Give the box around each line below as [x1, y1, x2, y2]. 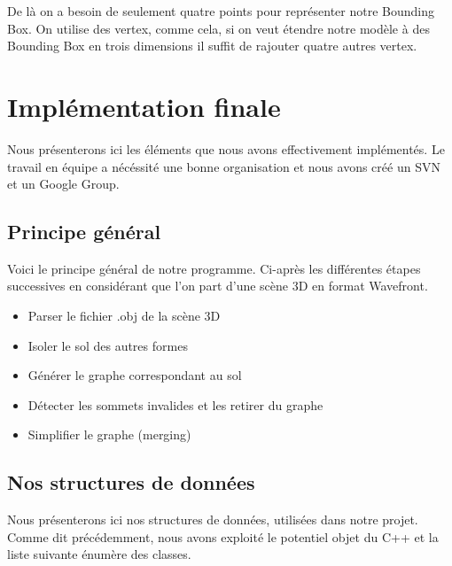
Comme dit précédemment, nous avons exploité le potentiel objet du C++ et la [7, 527, 439, 546]
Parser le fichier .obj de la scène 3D [27, 306, 221, 325]
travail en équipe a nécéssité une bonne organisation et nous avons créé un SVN [7, 157, 440, 175]
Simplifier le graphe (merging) [27, 425, 191, 444]
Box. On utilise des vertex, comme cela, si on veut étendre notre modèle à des [7, 19, 430, 37]
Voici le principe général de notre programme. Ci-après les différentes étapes [7, 259, 421, 277]
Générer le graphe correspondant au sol [27, 366, 242, 384]
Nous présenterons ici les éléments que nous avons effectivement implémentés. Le [7, 139, 445, 158]
